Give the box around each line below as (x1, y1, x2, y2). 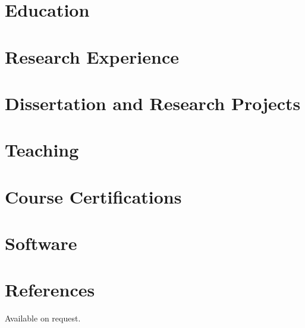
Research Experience (5, 44, 179, 68)
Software (5, 231, 77, 255)
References (5, 277, 95, 302)
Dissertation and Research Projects (5, 90, 301, 115)
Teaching (5, 138, 79, 162)
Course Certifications (5, 184, 182, 208)
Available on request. (5, 312, 81, 324)
